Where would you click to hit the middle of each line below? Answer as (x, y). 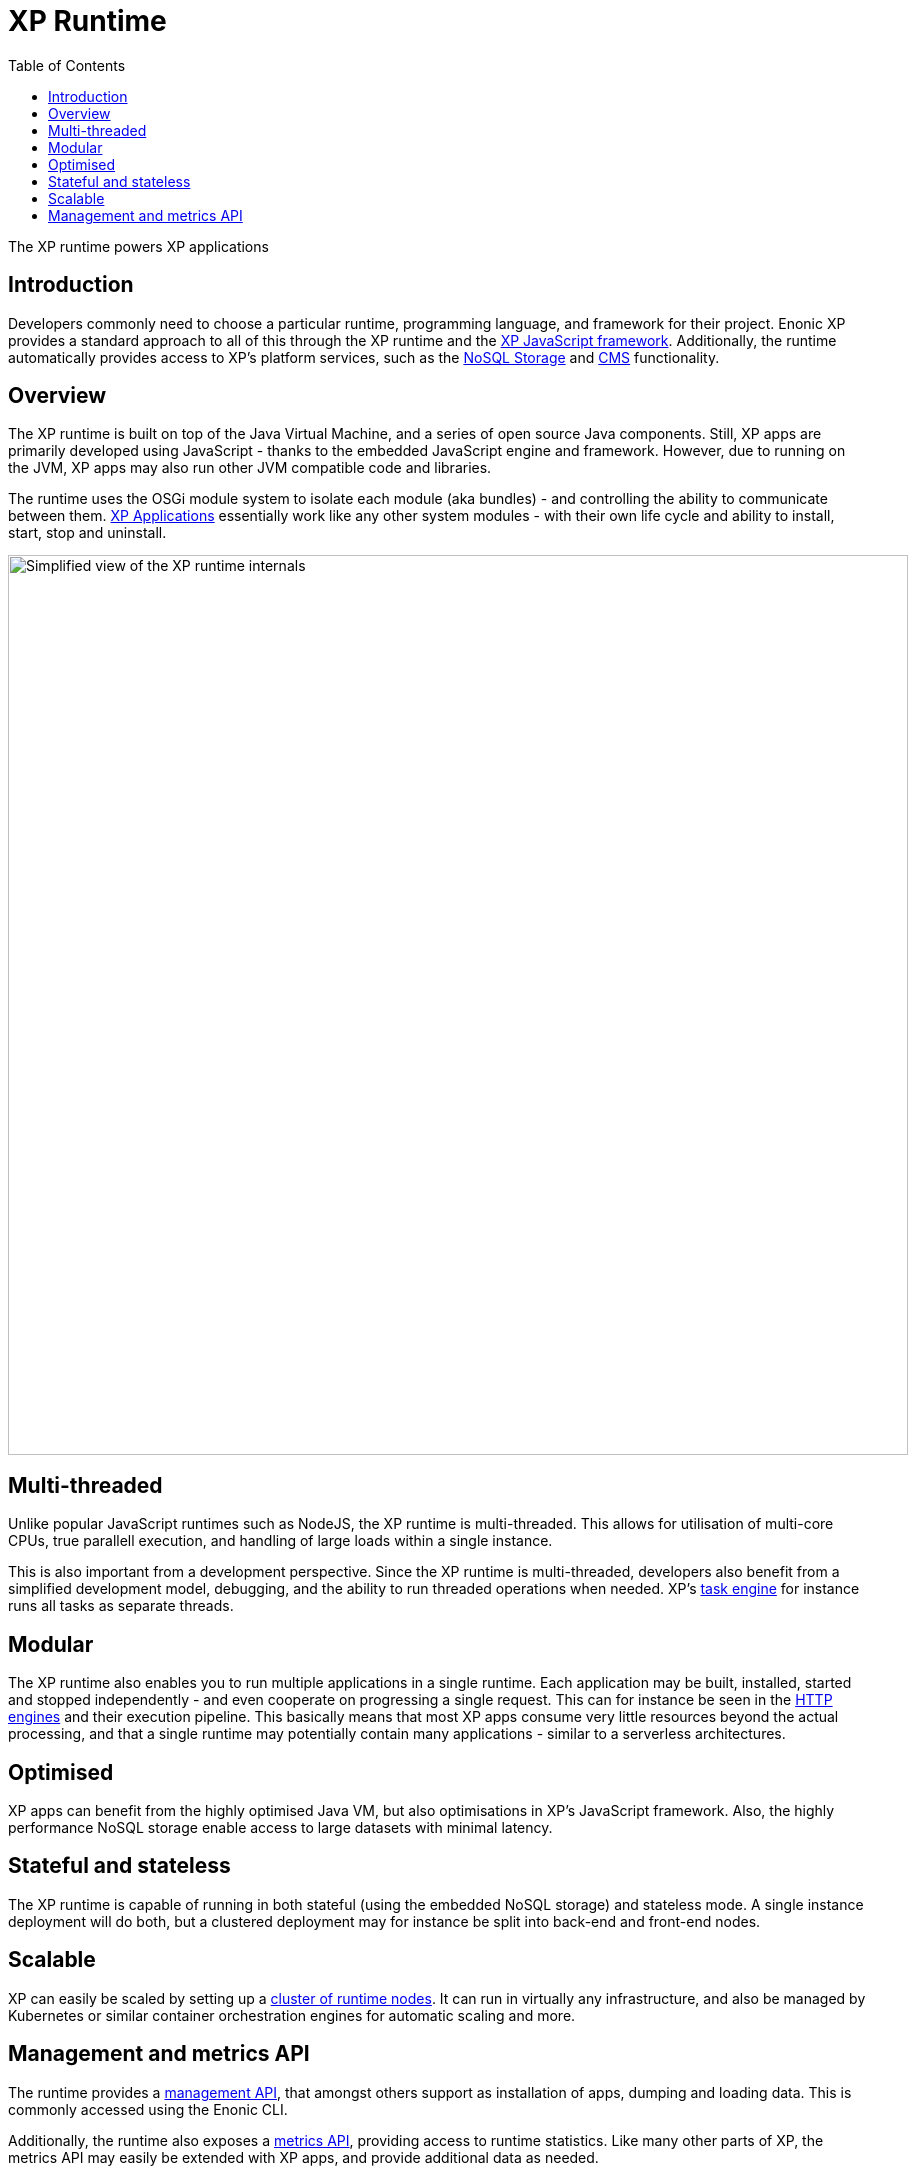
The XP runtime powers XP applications (138, 246)
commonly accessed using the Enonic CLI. (148, 2109)
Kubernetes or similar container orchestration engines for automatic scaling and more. (292, 2015)
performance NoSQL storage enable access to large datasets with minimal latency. (280, 1827)
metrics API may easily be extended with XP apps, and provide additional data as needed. (303, 2157)
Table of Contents (67, 65)
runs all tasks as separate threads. (121, 1606)
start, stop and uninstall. (87, 533)
